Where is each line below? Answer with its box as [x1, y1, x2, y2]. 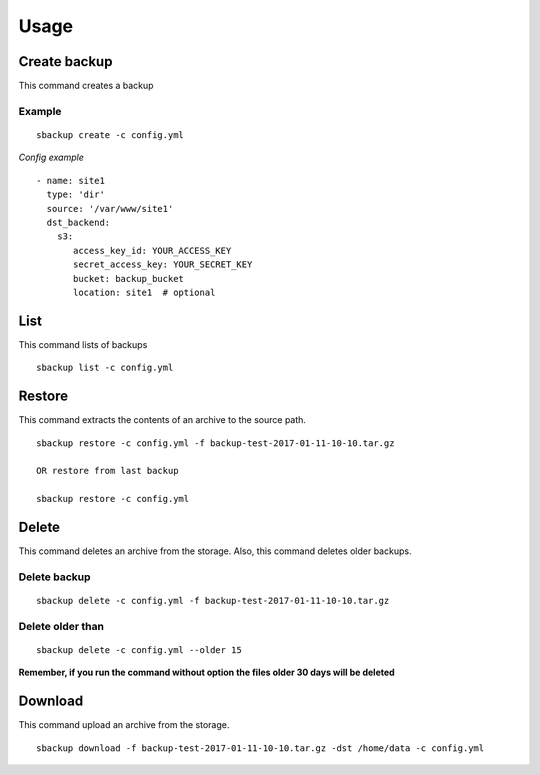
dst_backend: [46, 216, 111, 228]
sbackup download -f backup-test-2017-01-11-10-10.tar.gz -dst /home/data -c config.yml [36, 742, 485, 754]
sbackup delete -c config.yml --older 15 [36, 644, 242, 655]
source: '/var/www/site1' [46, 203, 174, 214]
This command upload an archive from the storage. [18, 719, 230, 731]
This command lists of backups [18, 338, 148, 350]
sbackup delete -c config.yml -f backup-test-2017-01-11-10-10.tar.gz [36, 595, 390, 606]
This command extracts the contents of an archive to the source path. [18, 414, 307, 426]
